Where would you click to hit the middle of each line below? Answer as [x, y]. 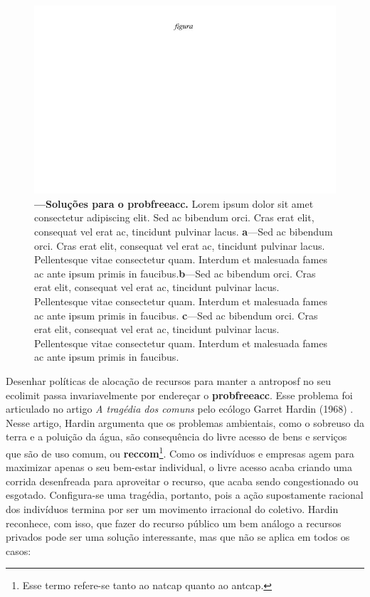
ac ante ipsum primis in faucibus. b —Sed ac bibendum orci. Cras [175, 273]
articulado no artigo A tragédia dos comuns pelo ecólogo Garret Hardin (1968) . [180, 409]
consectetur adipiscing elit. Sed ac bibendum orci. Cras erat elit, [174, 217]
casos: [18, 550]
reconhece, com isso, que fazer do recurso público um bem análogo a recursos [174, 523]
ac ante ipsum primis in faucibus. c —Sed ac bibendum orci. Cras [176, 315]
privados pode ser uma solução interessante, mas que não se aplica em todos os [178, 537]
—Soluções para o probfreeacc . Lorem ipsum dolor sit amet [174, 203]
